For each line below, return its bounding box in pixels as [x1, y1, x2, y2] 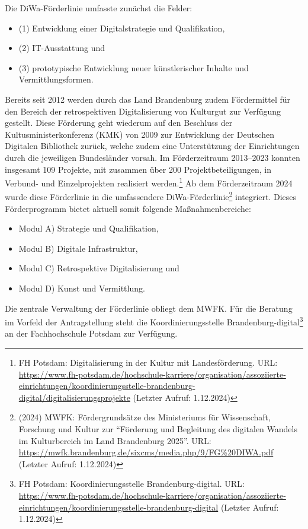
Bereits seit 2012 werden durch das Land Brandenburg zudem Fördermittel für [5, 93, 291, 105]
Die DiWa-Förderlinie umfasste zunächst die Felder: [5, 2, 192, 14]
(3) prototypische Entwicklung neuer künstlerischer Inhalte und [18, 61, 249, 74]
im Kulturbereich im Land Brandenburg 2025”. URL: [18, 434, 211, 446]
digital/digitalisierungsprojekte [18, 391, 130, 403]
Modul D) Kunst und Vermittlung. [18, 282, 145, 294]
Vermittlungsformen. [18, 73, 94, 85]
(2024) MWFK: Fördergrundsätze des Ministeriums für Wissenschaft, [18, 411, 271, 423]
